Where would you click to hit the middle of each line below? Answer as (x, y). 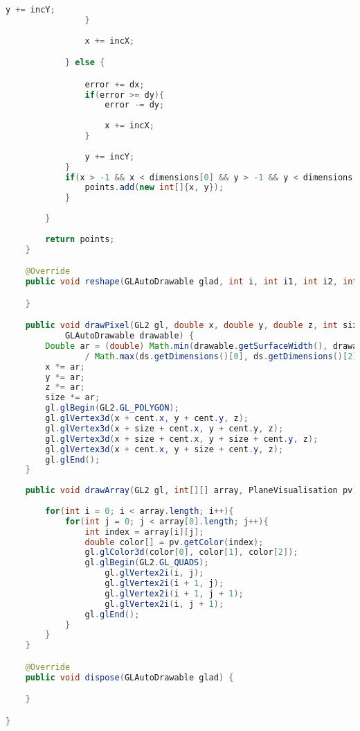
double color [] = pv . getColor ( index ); (174, 542)
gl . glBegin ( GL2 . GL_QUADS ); (147, 563)
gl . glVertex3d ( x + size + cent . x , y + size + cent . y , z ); (182, 439)
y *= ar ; (65, 377)
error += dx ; (115, 84)
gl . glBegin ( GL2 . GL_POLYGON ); (112, 408)
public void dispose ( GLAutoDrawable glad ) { (129, 677)
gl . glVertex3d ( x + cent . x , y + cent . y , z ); (147, 419)
